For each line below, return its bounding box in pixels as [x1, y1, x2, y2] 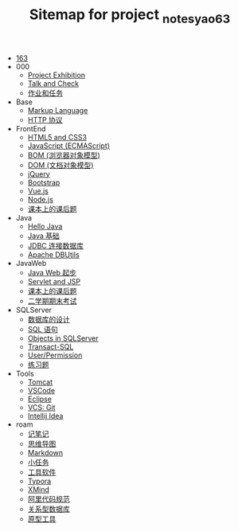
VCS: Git [27, 402, 56, 412]
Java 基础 [27, 231, 60, 240]
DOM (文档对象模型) [27, 160, 94, 170]
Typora [27, 476, 52, 486]
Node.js [27, 194, 54, 204]
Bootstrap [27, 178, 60, 187]
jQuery [27, 169, 50, 178]
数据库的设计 [27, 314, 70, 324]
